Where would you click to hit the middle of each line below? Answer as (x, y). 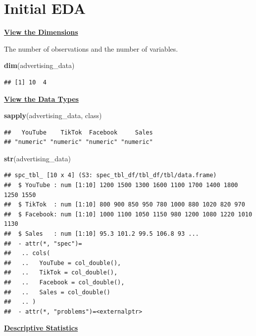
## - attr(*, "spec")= (43, 243)
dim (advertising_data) (39, 65)
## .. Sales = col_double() (57, 292)
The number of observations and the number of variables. (91, 48)
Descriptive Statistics (41, 328)
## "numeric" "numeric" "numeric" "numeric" (78, 142)
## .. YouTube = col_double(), (63, 263)
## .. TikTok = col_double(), (61, 273)
